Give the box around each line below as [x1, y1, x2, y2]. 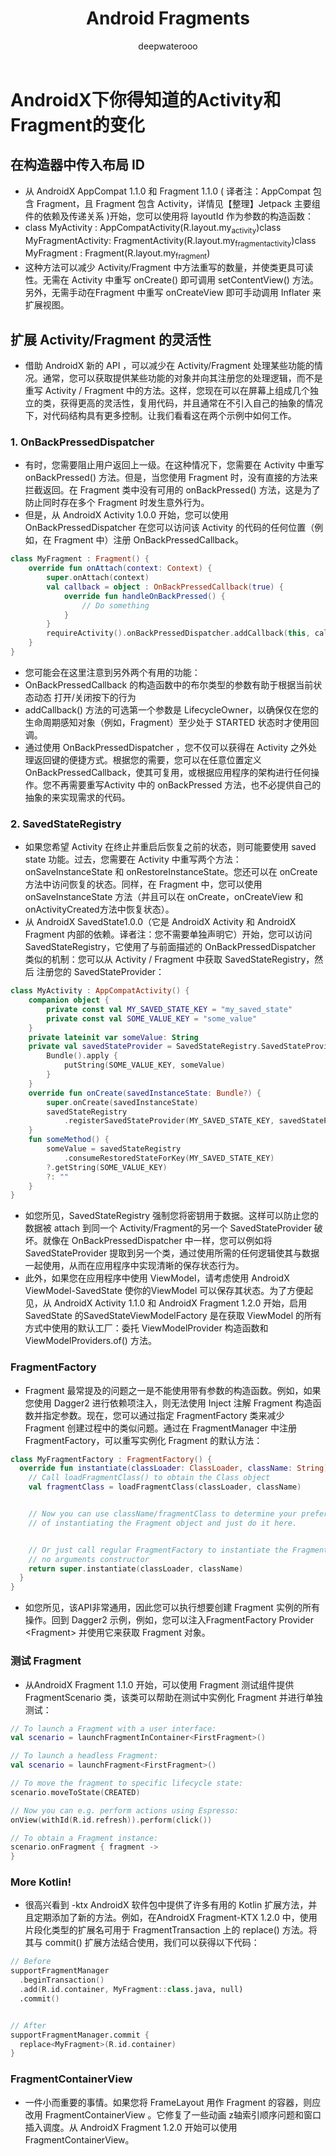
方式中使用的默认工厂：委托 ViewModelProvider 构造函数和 [24, 1322, 269, 1334]
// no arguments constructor [28, 1554, 150, 1564]
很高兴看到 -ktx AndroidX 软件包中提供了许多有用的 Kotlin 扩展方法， [24, 1899, 309, 1911]
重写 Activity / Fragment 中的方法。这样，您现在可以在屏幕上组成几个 [24, 384, 311, 396]
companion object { [28, 995, 110, 1006]
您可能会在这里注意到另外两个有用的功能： [24, 666, 201, 678]
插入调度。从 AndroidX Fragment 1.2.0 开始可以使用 [24, 2121, 238, 2133]
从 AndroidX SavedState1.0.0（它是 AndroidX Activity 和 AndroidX [24, 916, 297, 928]
